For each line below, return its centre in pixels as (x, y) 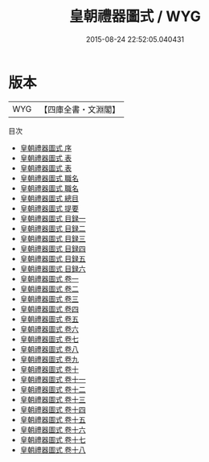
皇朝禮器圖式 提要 (49, 208)
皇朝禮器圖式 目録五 (53, 258)
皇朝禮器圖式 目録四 (53, 248)
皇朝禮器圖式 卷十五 (53, 419)
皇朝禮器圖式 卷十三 (53, 399)
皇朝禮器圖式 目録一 (53, 218)
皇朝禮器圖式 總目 (49, 198)
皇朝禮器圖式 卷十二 (53, 389)
